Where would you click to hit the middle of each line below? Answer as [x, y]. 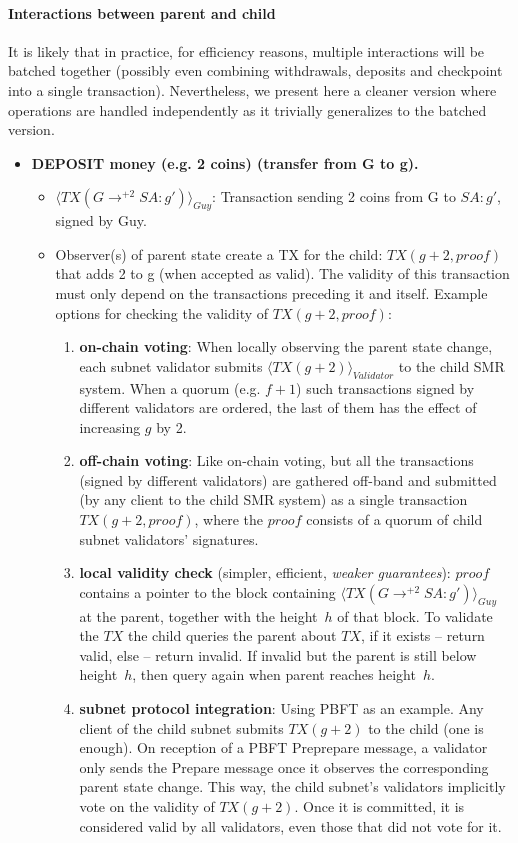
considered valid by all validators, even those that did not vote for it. [290, 825]
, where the [229, 519]
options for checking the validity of [162, 312]
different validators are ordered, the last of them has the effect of [278, 407]
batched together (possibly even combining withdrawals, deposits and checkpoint [255, 70]
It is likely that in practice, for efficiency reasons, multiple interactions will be [246, 50]
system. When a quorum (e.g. [170, 387]
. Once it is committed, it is [379, 806]
